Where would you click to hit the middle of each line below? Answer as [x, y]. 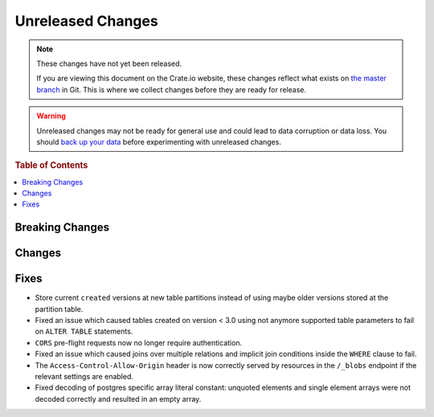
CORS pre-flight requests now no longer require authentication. [139, 342]
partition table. [59, 309]
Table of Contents [51, 166]
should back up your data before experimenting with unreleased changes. [159, 141]
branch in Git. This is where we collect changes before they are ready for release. [172, 89]
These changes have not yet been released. [109, 63]
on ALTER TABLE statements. [84, 331]
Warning [51, 116]
